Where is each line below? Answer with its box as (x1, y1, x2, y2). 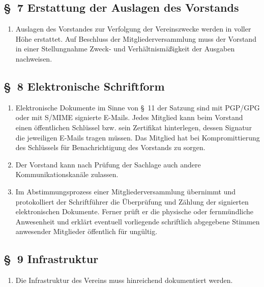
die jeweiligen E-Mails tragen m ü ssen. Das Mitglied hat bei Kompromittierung (15, 132, 260, 142)
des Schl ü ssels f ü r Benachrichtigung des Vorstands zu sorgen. (15, 142, 206, 153)
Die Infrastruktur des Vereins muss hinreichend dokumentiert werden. (15, 275, 233, 285)
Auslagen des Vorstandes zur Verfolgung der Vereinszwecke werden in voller (15, 23, 251, 34)
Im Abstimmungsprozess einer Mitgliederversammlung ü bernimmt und (15, 186, 236, 196)
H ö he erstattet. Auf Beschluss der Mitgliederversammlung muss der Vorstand (15, 33, 256, 44)
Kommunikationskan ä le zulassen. (15, 169, 119, 180)
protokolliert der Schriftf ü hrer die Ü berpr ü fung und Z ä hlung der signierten (15, 196, 249, 207)
